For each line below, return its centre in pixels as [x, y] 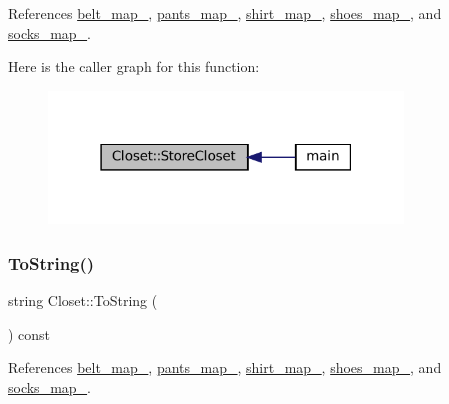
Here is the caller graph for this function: [134, 66]
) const [29, 333]
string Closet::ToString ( [83, 300]
